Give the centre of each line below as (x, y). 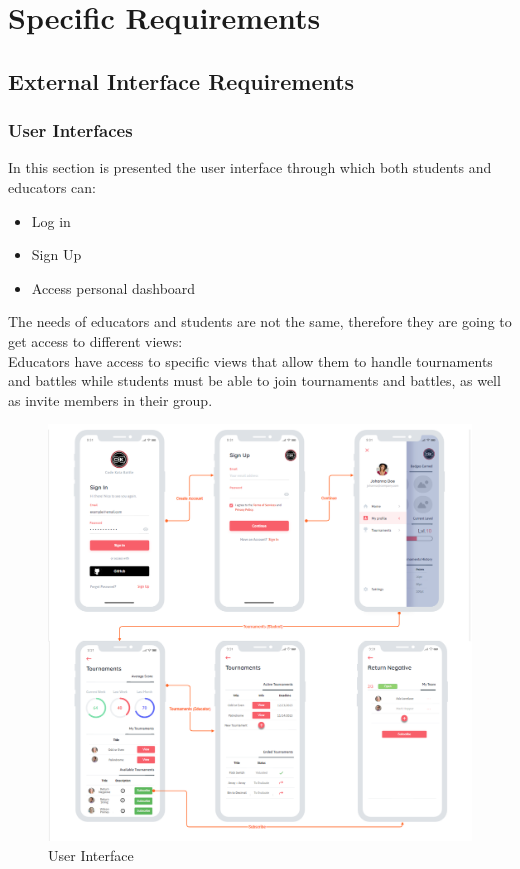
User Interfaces (70, 130)
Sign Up (56, 254)
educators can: (52, 186)
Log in (51, 220)
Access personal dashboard (113, 287)
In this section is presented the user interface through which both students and (250, 167)
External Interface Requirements (181, 80)
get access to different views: (95, 340)
